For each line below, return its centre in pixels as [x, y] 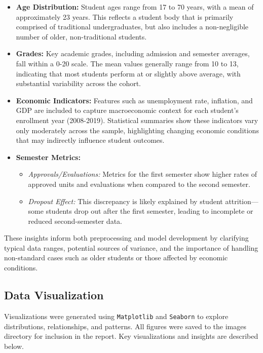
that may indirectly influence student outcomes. [90, 140]
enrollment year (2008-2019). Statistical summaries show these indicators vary [137, 120]
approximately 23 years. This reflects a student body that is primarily [125, 16]
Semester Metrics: [48, 157]
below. [14, 346]
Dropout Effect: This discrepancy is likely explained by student [125, 201]
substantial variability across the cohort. [79, 83]
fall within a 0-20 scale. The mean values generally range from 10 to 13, [127, 63]
